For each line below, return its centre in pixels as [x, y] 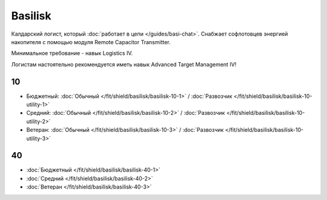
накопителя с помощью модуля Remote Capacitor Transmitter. [91, 42]
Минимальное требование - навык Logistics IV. [72, 53]
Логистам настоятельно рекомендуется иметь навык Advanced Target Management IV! [124, 64]
